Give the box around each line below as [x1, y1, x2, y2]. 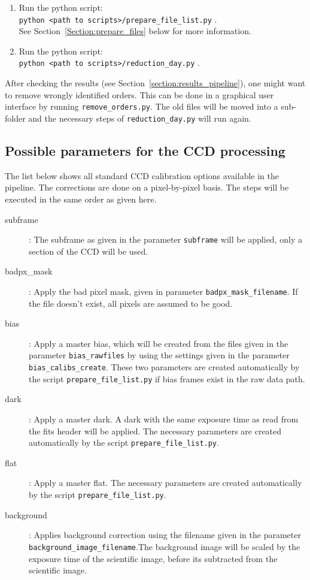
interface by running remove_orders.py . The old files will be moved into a [5, 100, 278, 113]
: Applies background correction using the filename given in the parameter [29, 528, 301, 541]
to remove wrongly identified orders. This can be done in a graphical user [5, 88, 274, 101]
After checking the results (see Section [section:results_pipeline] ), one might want [5, 77, 306, 89]
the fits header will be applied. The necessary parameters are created [29, 424, 282, 437]
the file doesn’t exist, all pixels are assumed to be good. [29, 297, 233, 309]
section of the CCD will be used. [29, 244, 148, 257]
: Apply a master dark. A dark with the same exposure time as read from [29, 413, 299, 425]
